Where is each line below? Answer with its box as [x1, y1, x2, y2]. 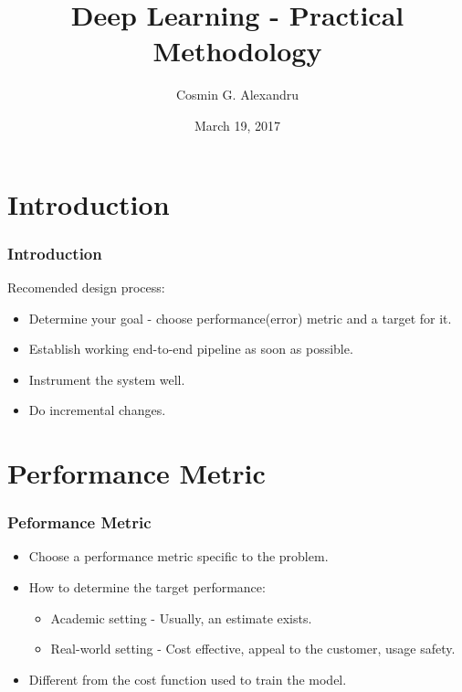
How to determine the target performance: [28, 578, 266, 597]
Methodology [152, 32, 322, 69]
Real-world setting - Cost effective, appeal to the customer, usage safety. [50, 639, 456, 658]
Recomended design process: [7, 277, 165, 296]
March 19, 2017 [194, 115, 281, 134]
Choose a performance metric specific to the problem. [28, 547, 329, 566]
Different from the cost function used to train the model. [28, 669, 347, 688]
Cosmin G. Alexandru [175, 85, 299, 104]
